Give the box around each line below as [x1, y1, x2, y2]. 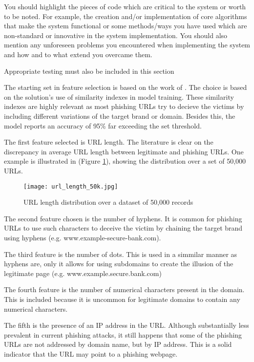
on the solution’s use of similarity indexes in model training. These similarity [4, 91, 234, 102]
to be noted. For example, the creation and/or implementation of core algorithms [4, 11, 247, 21]
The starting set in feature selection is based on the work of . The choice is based [4, 82, 247, 92]
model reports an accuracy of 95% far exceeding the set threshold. [4, 120, 202, 130]
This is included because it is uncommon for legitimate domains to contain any [4, 294, 240, 304]
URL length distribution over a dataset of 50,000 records [23, 197, 193, 207]
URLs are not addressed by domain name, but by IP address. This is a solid [4, 339, 232, 349]
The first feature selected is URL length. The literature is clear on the [4, 137, 213, 147]
